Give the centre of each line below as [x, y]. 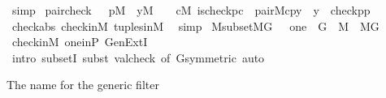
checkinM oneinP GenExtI [80, 42]
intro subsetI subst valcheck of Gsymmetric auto [138, 57]
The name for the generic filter [83, 85]
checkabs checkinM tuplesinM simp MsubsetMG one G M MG [195, 26]
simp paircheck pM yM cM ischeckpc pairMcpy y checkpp [191, 10]
